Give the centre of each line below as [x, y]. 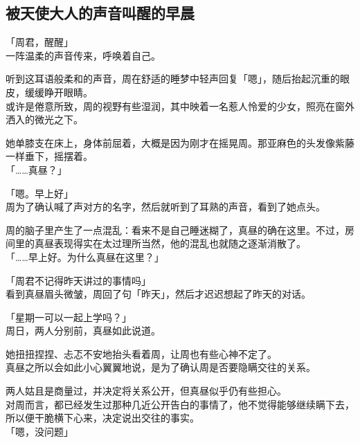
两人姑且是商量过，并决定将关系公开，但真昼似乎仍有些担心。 [146, 391]
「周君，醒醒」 [39, 42]
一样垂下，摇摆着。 [49, 156]
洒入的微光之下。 [44, 119]
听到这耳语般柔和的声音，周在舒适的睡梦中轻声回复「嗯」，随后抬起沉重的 [173, 79]
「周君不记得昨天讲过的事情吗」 [78, 280]
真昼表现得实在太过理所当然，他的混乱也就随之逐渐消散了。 [170, 243]
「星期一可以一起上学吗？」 [69, 317]
